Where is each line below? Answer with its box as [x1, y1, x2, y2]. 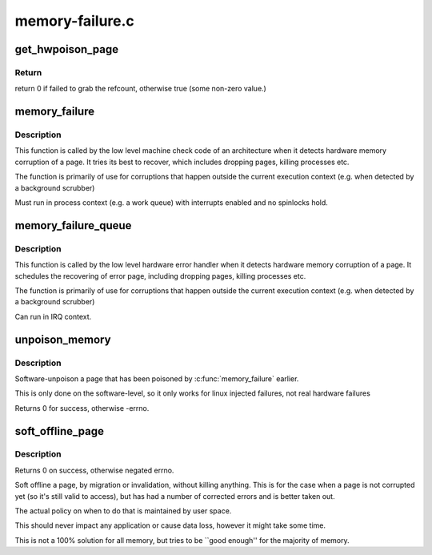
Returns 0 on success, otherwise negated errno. [14, 465, 174, 475]
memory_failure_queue [14, 219, 132, 232]
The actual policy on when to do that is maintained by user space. [14, 506, 232, 516]
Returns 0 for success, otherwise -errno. [14, 403, 150, 412]
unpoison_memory [14, 332, 111, 346]
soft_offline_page [14, 424, 104, 438]
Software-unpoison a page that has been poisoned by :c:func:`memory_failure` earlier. [14, 373, 299, 384]
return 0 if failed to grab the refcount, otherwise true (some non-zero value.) [14, 84, 267, 94]
